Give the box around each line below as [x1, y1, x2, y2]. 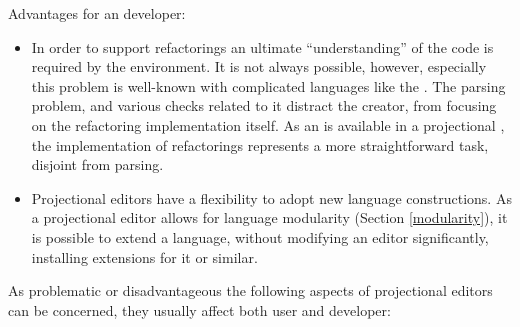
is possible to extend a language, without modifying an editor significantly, [31, 226, 489, 247]
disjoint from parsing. [31, 154, 164, 175]
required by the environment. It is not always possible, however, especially [31, 56, 487, 77]
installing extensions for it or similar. [31, 246, 258, 267]
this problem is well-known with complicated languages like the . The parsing [31, 75, 506, 96]
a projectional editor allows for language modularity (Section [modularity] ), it [31, 207, 508, 228]
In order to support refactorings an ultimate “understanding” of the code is [31, 36, 494, 57]
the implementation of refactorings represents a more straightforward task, [31, 134, 489, 155]
